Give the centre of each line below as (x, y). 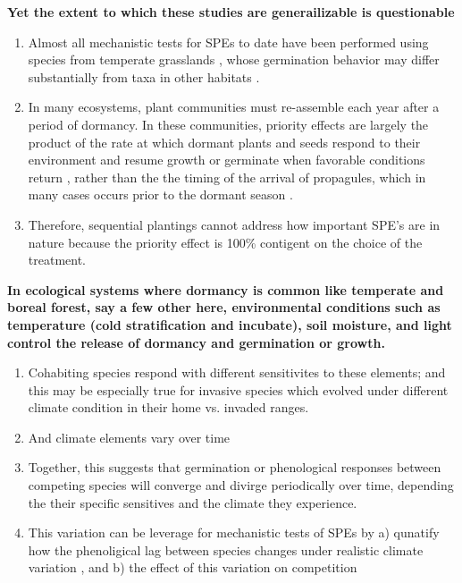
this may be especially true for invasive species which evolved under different (238, 389)
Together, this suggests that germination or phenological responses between (235, 467)
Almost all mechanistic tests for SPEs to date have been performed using (228, 42)
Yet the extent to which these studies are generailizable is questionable (231, 12)
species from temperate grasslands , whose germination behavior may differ (234, 59)
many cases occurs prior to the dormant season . (160, 194)
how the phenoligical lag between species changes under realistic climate (226, 549)
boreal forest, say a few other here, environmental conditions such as (224, 307)
